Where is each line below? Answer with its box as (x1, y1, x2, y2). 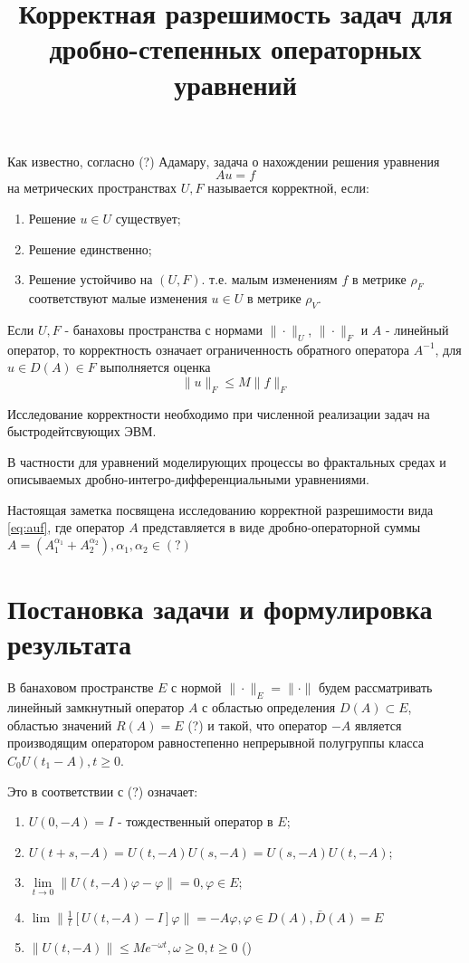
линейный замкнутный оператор (7, 698, 185, 717)
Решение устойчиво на (28, 270, 153, 289)
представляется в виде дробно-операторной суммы (142, 518, 421, 537)
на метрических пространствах (7, 178, 177, 197)
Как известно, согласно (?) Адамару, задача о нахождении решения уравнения (7, 151, 440, 170)
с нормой (171, 678, 222, 697)
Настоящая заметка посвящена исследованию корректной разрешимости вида (7, 500, 434, 519)
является (354, 715, 402, 734)
